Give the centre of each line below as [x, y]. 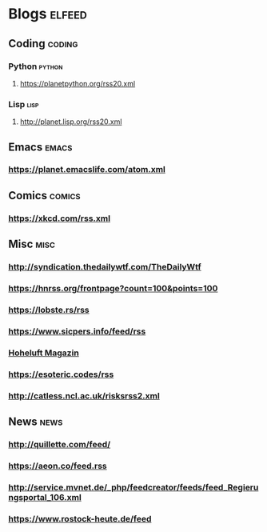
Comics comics [45, 196]
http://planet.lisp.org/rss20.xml [71, 122]
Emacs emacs [40, 147]
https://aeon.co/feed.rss [58, 466]
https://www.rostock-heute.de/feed [80, 518]
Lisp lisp [24, 104]
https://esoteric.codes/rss [61, 374]
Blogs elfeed [48, 14]
